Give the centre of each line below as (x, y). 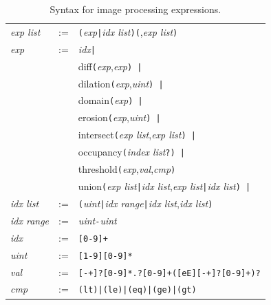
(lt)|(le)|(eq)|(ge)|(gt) (137, 290)
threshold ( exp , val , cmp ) (127, 169)
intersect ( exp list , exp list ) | (137, 135)
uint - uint (97, 220)
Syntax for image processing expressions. (135, 9)
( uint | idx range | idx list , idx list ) (145, 203)
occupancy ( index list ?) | (131, 152)
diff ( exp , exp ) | (110, 66)
